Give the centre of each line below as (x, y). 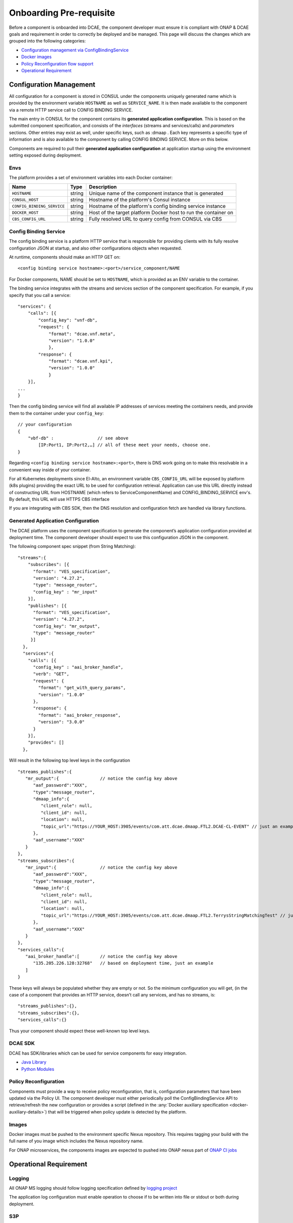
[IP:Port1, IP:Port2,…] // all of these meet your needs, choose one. (125, 445)
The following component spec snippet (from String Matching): (73, 546)
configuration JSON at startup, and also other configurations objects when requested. (95, 248)
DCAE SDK (22, 1043)
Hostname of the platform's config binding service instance (157, 206)
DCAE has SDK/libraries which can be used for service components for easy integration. (98, 1053)
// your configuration (45, 425)
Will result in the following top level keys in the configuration (70, 760)
